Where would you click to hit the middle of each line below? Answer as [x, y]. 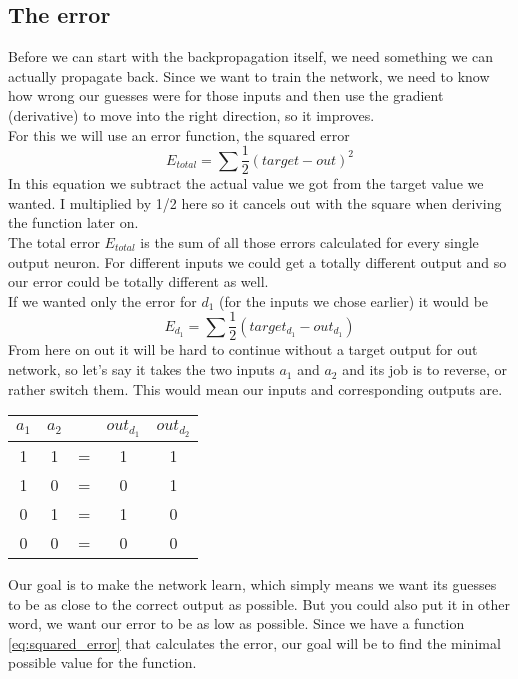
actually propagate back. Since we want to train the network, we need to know [249, 75]
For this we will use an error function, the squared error [179, 134]
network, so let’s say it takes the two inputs [141, 369]
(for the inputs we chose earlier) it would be [354, 300]
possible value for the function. [102, 662]
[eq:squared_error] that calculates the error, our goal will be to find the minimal [254, 642]
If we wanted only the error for [102, 300]
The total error [54, 242]
